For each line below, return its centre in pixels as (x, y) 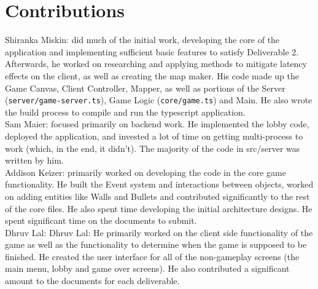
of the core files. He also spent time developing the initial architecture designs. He (159, 208)
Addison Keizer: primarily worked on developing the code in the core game (145, 172)
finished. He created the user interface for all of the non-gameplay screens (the (152, 256)
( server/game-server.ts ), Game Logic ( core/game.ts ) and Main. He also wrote (159, 100)
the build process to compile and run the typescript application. (125, 112)
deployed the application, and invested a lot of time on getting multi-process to (154, 136)
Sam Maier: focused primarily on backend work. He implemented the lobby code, (157, 124)
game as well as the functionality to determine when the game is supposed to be (156, 244)
